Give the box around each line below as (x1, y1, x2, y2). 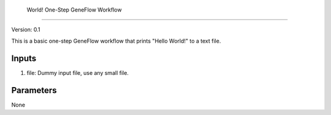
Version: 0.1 (11, 26, 40, 33)
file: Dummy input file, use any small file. (26, 69, 129, 76)
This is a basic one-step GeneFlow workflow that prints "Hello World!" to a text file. (11, 37, 221, 44)
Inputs (11, 53, 37, 63)
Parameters (11, 85, 57, 96)
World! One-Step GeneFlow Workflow (26, 6, 122, 13)
